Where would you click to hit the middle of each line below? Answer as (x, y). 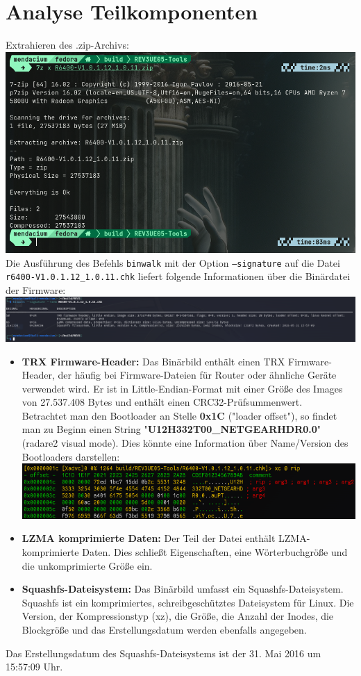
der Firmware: (36, 289)
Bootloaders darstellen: (71, 456)
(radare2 (40, 443)
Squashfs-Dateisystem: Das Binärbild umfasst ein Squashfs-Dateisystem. (183, 589)
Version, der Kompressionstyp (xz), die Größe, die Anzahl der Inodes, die (178, 616)
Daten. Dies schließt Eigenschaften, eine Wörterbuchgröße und (215, 552)
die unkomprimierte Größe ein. (87, 565)
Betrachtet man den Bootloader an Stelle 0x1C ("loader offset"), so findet (179, 415)
